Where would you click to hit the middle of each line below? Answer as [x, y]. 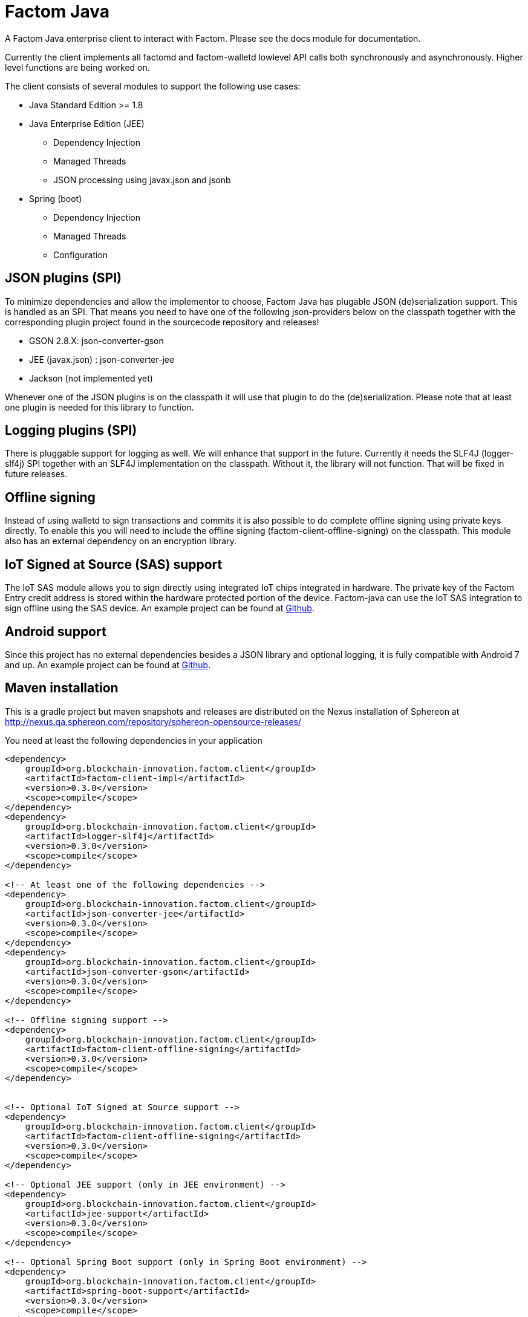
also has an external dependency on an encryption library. [121, 541]
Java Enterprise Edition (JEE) [87, 123]
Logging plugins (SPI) [71, 431]
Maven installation [62, 688]
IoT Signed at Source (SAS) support [114, 564]
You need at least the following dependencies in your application [134, 740]
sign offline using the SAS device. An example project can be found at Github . [160, 608]
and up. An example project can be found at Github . [108, 665]
